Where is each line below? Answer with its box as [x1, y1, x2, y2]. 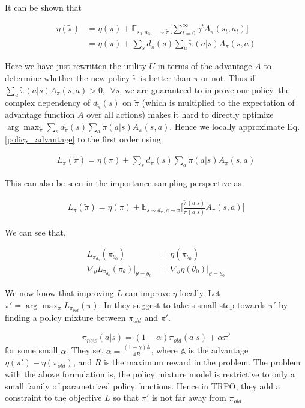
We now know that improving [5, 287, 114, 299]
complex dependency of [5, 96, 91, 109]
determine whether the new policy [5, 71, 130, 84]
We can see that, [5, 225, 66, 238]
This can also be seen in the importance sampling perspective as [5, 176, 242, 189]
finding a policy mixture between [5, 311, 126, 323]
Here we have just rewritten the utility [5, 59, 146, 72]
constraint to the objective [5, 391, 102, 404]
